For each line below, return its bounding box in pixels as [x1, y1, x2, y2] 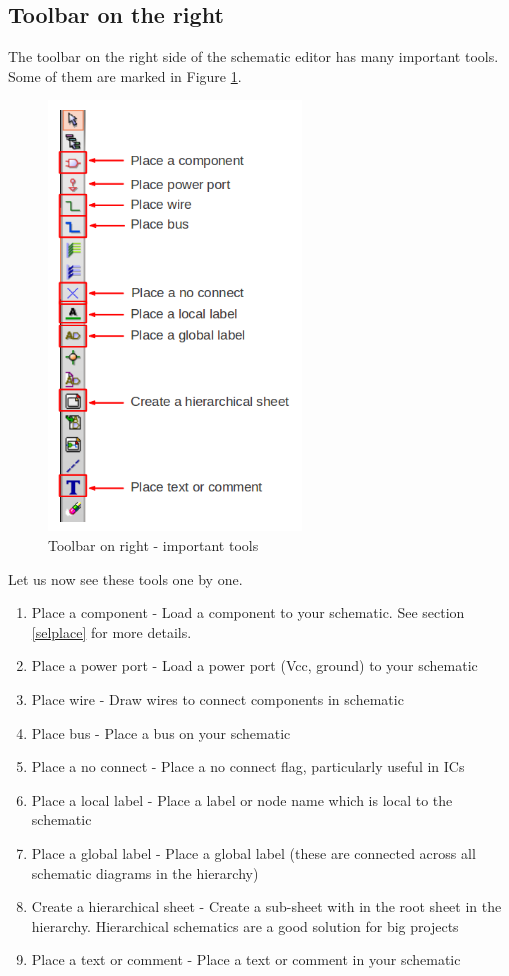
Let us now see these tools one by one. [8, 568, 243, 589]
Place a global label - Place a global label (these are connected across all [31, 842, 476, 863]
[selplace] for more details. [31, 621, 192, 642]
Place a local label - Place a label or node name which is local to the [31, 789, 453, 810]
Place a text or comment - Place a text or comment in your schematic [31, 949, 461, 970]
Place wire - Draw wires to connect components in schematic [31, 689, 404, 709]
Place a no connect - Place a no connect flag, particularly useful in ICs [31, 756, 465, 777]
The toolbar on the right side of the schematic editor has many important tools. [8, 46, 499, 67]
